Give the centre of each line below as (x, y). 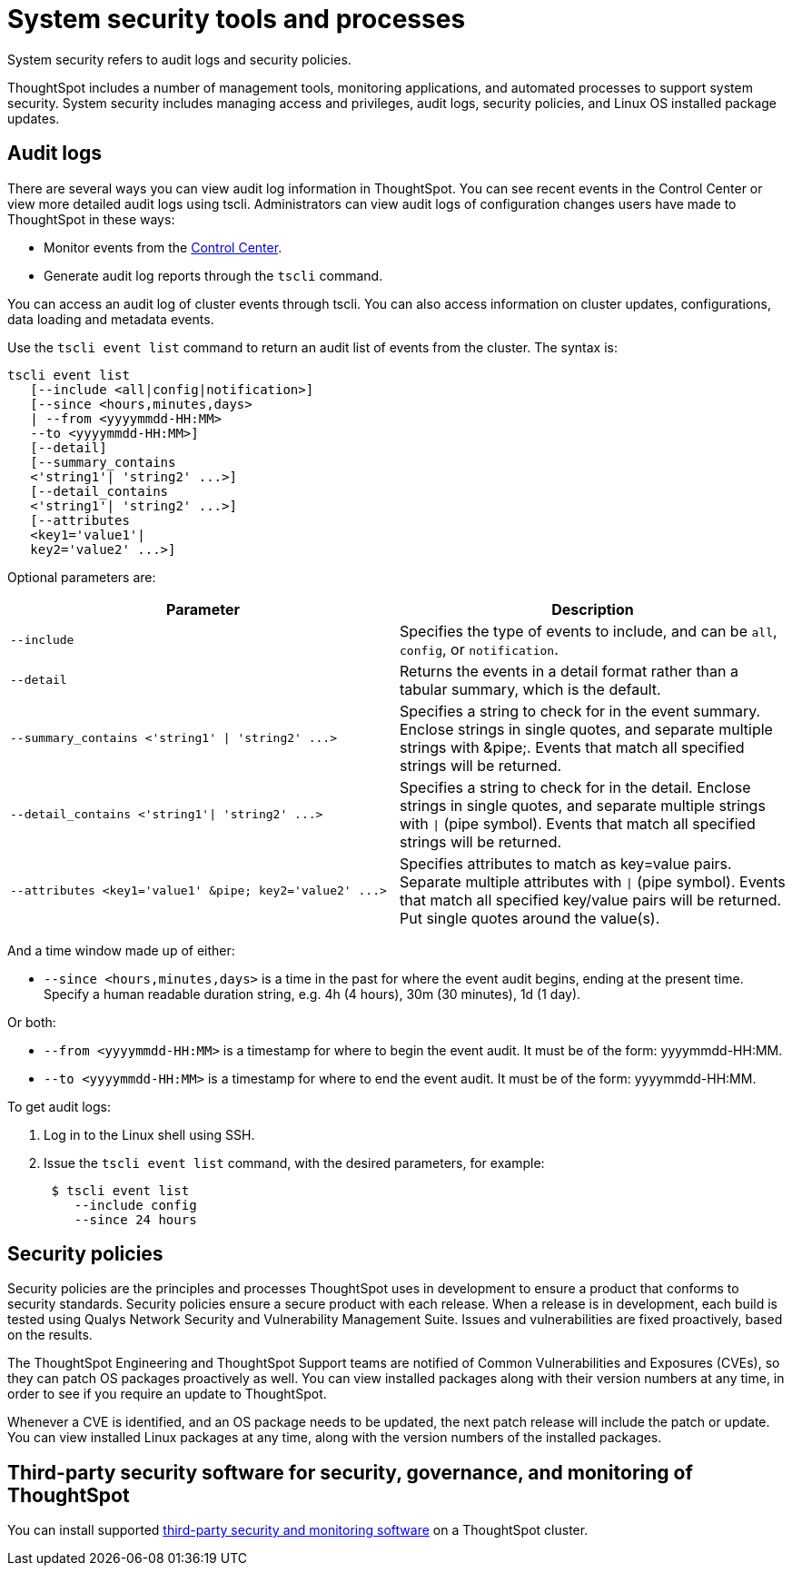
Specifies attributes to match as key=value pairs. (566, 863)
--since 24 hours (135, 1219)
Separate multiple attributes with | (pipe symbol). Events (593, 881)
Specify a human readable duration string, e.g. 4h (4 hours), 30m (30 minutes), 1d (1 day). (312, 994)
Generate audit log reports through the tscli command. (213, 275)
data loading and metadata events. (111, 319)
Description (593, 609)
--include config (135, 1205)
